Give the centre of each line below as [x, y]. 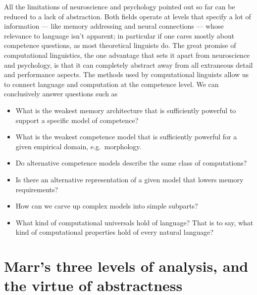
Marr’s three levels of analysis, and [126, 266]
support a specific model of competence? [77, 120]
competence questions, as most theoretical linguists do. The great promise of [120, 45]
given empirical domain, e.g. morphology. [78, 146]
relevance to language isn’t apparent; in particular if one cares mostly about [119, 35]
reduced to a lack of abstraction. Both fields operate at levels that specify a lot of [128, 16]
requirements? [37, 189]
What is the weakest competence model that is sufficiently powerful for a [126, 137]
